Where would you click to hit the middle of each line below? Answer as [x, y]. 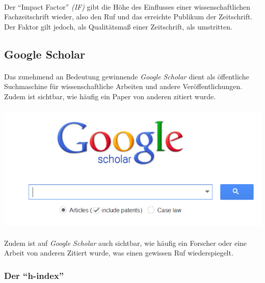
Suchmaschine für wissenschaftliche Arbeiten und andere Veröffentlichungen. [123, 86]
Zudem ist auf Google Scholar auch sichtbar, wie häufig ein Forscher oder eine [126, 243]
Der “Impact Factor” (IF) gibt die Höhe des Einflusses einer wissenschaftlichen [127, 6]
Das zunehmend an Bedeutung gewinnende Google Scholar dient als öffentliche [127, 76]
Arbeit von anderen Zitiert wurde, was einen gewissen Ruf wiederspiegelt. [119, 253]
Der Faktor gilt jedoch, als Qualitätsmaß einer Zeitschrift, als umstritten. [118, 26]
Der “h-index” [34, 275]
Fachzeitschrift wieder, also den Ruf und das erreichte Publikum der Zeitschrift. [128, 17]
